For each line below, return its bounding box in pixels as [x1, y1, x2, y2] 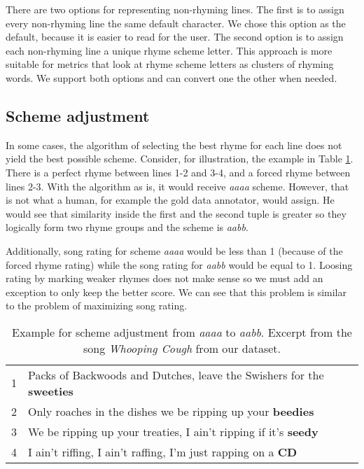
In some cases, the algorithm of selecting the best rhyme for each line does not [6, 137, 342, 152]
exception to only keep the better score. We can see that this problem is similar [6, 284, 346, 299]
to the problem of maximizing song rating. [6, 298, 188, 313]
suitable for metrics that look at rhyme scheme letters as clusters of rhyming [6, 57, 334, 71]
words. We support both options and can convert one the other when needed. [6, 70, 337, 85]
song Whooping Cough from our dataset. [83, 339, 281, 356]
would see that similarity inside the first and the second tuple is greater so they [6, 206, 346, 220]
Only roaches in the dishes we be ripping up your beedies [28, 402, 314, 419]
